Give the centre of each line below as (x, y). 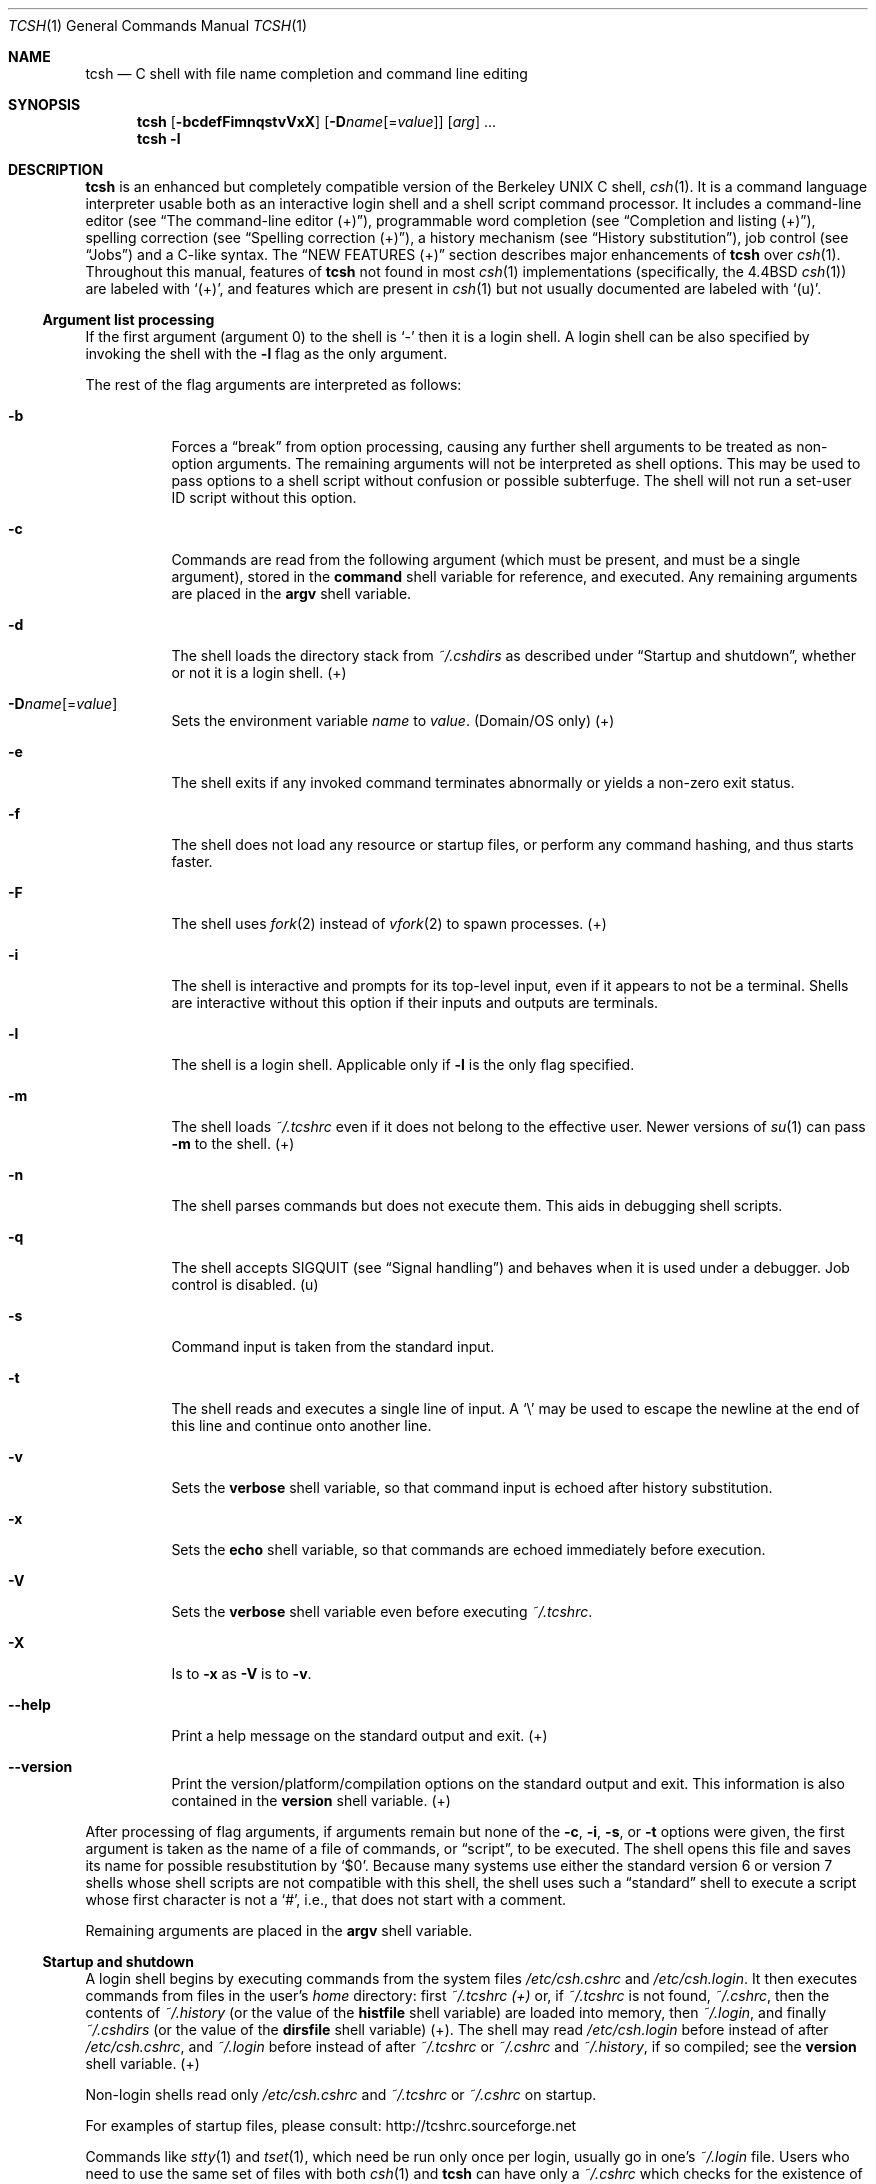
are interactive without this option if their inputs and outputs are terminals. (415, 1002)
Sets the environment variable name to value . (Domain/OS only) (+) (393, 720)
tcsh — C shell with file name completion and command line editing (306, 73)
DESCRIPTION (56, 169)
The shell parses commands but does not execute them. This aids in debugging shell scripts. (477, 1205)
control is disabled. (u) (245, 1284)
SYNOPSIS (44, 104)
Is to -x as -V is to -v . (241, 1673)
